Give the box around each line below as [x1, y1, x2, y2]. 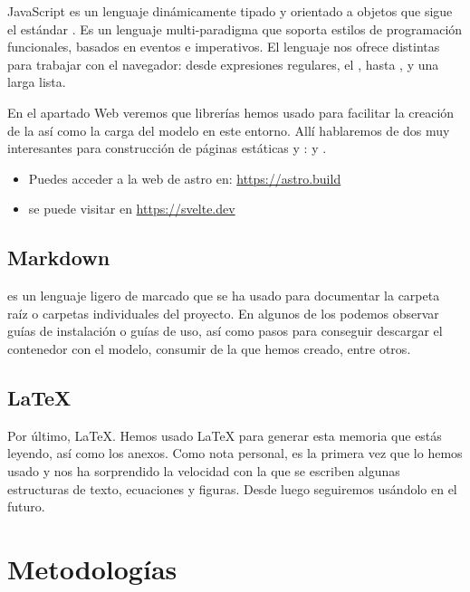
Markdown [7, 243, 110, 272]
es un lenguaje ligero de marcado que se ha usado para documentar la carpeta [7, 286, 440, 305]
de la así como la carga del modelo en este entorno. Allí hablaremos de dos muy [7, 120, 450, 139]
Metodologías [7, 549, 177, 587]
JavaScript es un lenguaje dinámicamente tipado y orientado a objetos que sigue [7, 2, 453, 20]
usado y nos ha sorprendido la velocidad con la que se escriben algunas [7, 461, 400, 480]
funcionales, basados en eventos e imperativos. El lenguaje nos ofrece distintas [7, 37, 440, 56]
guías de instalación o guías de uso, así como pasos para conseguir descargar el [7, 321, 443, 340]
